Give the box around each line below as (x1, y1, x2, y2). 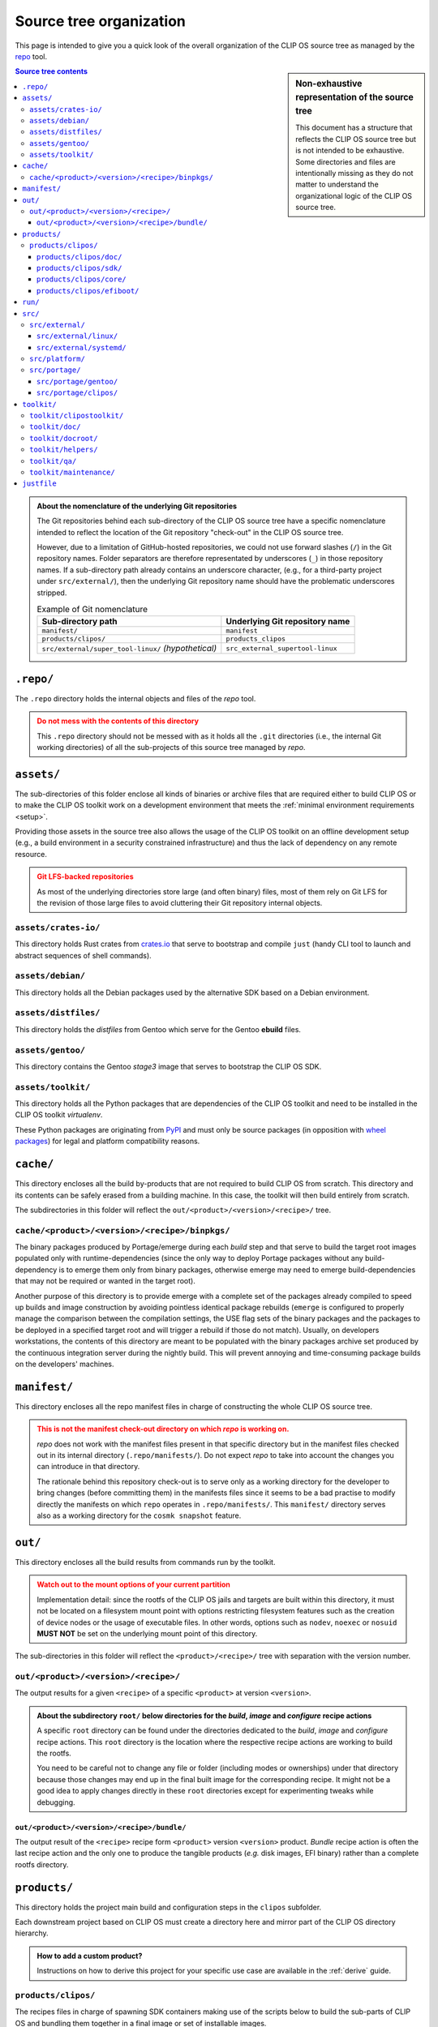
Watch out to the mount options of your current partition (36, 1579, 231, 1589)
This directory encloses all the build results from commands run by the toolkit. (15, 1557, 276, 1566)
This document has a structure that (295, 122, 413, 133)
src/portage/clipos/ (36, 388, 118, 397)
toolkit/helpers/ (29, 445, 98, 454)
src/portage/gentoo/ (36, 377, 118, 386)
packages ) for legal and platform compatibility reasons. (15, 1136, 200, 1146)
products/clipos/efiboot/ (36, 286, 140, 295)
